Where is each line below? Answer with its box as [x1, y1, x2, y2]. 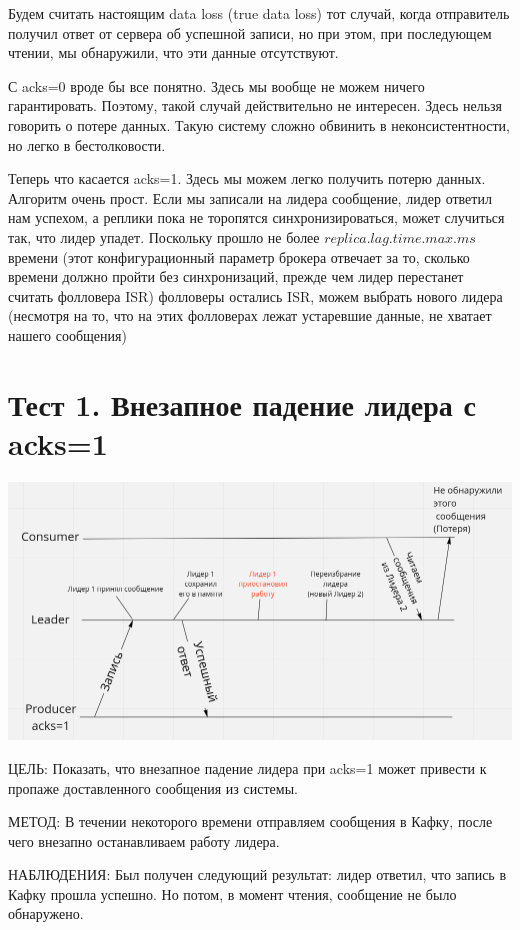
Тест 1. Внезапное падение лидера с [8, 383, 476, 424]
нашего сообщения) [8, 324, 127, 345]
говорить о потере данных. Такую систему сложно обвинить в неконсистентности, [8, 114, 510, 135]
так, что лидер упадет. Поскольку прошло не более [8, 226, 320, 247]
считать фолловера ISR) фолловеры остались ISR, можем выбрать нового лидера [8, 285, 503, 306]
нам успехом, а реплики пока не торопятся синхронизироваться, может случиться [8, 207, 505, 228]
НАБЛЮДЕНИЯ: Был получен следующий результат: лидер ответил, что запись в [8, 864, 507, 885]
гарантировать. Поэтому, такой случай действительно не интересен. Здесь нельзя [8, 95, 503, 116]
